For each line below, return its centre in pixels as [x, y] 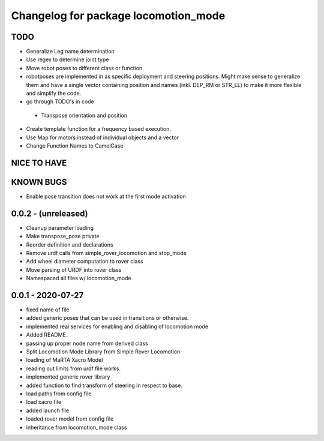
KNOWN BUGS [39, 182]
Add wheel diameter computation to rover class [85, 262]
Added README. [47, 335]
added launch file [47, 410]
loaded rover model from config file [70, 419]
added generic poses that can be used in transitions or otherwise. [107, 318]
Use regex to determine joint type [67, 59]
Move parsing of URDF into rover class [74, 269]
